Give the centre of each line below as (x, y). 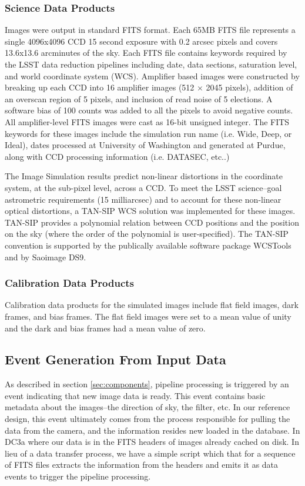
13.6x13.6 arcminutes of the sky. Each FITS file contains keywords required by (146, 53)
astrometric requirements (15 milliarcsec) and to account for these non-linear (143, 199)
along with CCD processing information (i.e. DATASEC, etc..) (117, 156)
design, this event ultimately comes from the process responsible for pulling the (148, 419)
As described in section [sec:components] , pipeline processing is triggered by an (147, 384)
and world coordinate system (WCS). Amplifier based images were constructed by (152, 76)
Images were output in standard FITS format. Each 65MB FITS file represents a (150, 30)
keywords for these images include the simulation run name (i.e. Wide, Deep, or (148, 133)
